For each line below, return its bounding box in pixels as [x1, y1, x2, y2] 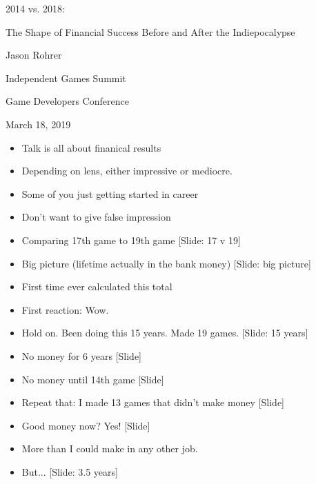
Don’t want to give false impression [21, 210, 171, 224]
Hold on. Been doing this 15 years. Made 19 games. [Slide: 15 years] [21, 325, 308, 340]
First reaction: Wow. [21, 302, 109, 316]
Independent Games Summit [6, 70, 126, 85]
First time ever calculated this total [21, 279, 172, 294]
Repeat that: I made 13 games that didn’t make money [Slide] [21, 395, 284, 410]
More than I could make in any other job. [21, 441, 198, 456]
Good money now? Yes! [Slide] [21, 418, 150, 432]
